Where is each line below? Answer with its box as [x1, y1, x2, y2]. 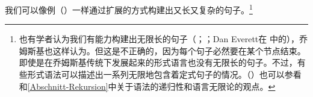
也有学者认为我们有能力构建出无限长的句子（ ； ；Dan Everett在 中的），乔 [19, 33, 308, 45]
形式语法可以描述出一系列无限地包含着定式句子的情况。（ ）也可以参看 [27, 68, 302, 81]
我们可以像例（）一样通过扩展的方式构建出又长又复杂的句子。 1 [5, 2, 253, 16]
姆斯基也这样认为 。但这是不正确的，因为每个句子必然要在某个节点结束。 [19, 44, 306, 57]
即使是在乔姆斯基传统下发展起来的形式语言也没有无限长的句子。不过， [19, 56, 297, 69]
